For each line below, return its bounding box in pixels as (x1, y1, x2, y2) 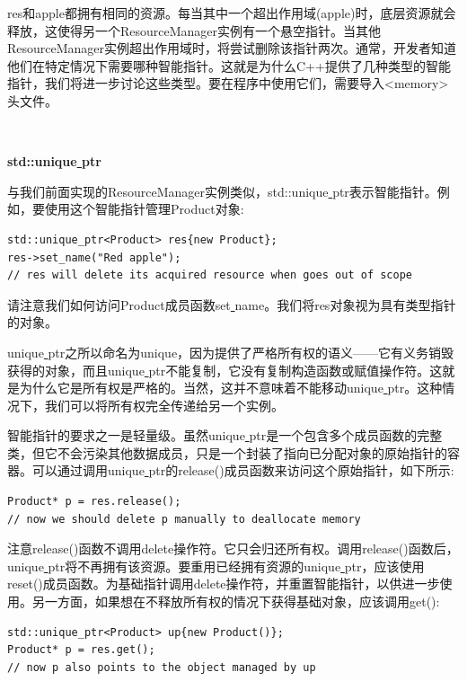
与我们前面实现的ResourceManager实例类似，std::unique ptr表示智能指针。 (7, 181, 437, 200)
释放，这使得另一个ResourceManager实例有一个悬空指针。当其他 (7, 21, 382, 40)
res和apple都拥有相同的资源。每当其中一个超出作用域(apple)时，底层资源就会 (7, 4, 456, 22)
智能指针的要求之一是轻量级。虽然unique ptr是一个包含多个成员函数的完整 (7, 426, 443, 445)
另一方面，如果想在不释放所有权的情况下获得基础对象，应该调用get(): (31, 592, 440, 611)
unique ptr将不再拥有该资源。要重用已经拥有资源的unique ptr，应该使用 (7, 556, 425, 575)
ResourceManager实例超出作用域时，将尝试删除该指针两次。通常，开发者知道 (7, 39, 457, 57)
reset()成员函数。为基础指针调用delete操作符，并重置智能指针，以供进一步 (7, 574, 440, 593)
